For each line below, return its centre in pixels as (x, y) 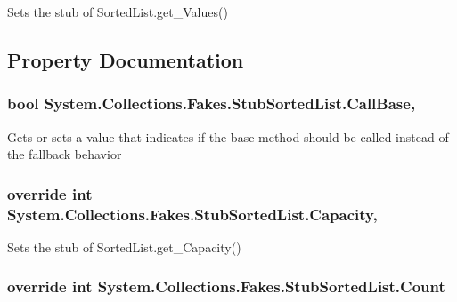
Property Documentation (126, 59)
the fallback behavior (65, 154)
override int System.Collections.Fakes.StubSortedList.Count (226, 286)
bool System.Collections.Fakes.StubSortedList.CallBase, (212, 103)
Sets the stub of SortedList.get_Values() (118, 12)
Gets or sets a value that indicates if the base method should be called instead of (228, 136)
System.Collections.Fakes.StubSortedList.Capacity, (192, 214)
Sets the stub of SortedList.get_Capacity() (124, 246)
